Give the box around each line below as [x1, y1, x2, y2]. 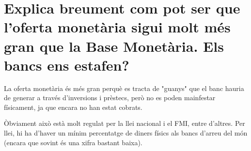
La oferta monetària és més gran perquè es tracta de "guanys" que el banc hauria [4, 83, 244, 93]
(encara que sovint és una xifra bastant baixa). [4, 137, 142, 147]
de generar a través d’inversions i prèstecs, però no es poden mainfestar [4, 92, 216, 103]
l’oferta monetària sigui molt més [4, 17, 231, 37]
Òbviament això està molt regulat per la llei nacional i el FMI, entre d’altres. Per [4, 118, 245, 128]
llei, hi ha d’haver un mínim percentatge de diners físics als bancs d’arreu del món [4, 128, 248, 138]
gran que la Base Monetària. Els [4, 36, 224, 56]
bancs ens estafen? [4, 55, 129, 75]
